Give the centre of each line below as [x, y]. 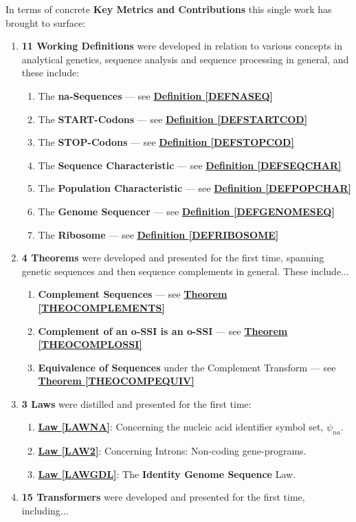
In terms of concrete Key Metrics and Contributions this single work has [169, 9]
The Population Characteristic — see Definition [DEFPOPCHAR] [194, 188]
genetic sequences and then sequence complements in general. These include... [185, 271]
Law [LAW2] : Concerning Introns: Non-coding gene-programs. [172, 451]
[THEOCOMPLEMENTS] [101, 307]
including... [45, 511]
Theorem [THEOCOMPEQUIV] [116, 381]
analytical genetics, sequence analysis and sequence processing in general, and [185, 59]
